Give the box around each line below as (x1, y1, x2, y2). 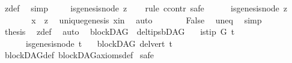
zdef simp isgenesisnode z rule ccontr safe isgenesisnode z (4, 2, 288, 14)
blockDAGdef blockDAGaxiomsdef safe (4, 49, 154, 61)
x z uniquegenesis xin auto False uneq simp (31, 13, 262, 26)
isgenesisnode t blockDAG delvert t (25, 37, 173, 49)
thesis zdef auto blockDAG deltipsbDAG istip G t (4, 25, 235, 38)
